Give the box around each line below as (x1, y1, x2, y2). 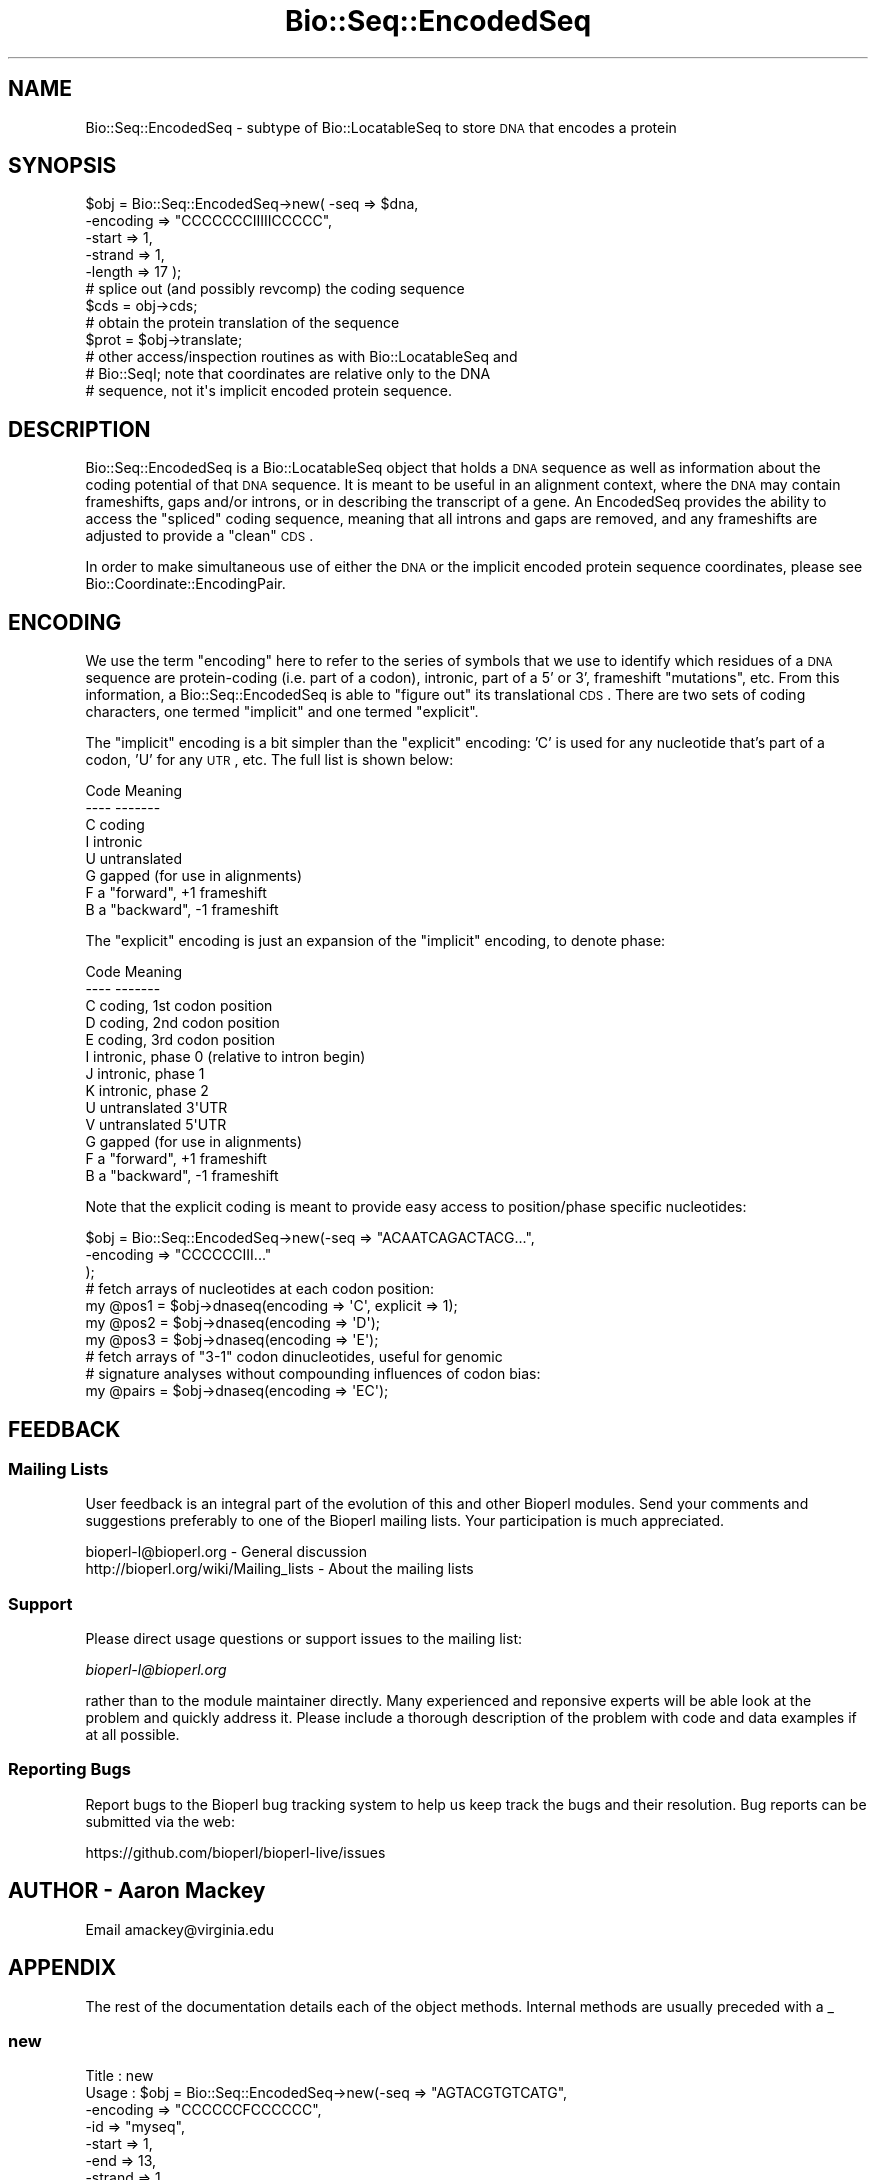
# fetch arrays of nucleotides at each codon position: (85, 1280, 435, 1298)
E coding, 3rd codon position (85, 1031, 276, 1049)
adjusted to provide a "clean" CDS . (85, 527, 314, 545)
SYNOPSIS (8, 153, 117, 179)
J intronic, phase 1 (85, 1065, 205, 1083)
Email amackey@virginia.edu (85, 1920, 275, 1938)
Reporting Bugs (8, 1759, 131, 1780)
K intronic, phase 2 (85, 1082, 209, 1100)
